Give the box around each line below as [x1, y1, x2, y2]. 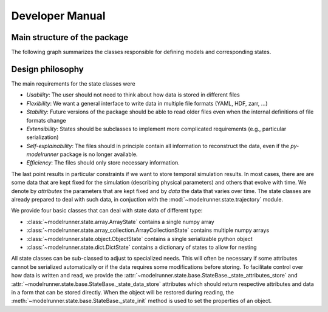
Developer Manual [11, 9, 106, 22]
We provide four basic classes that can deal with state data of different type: [11, 207, 203, 214]
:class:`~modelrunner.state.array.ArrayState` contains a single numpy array [26, 218, 215, 225]
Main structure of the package [11, 32, 129, 42]
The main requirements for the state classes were [11, 80, 136, 87]
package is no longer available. [60, 151, 138, 158]
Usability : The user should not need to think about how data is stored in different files [26, 91, 240, 98]
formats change [26, 117, 66, 124]
